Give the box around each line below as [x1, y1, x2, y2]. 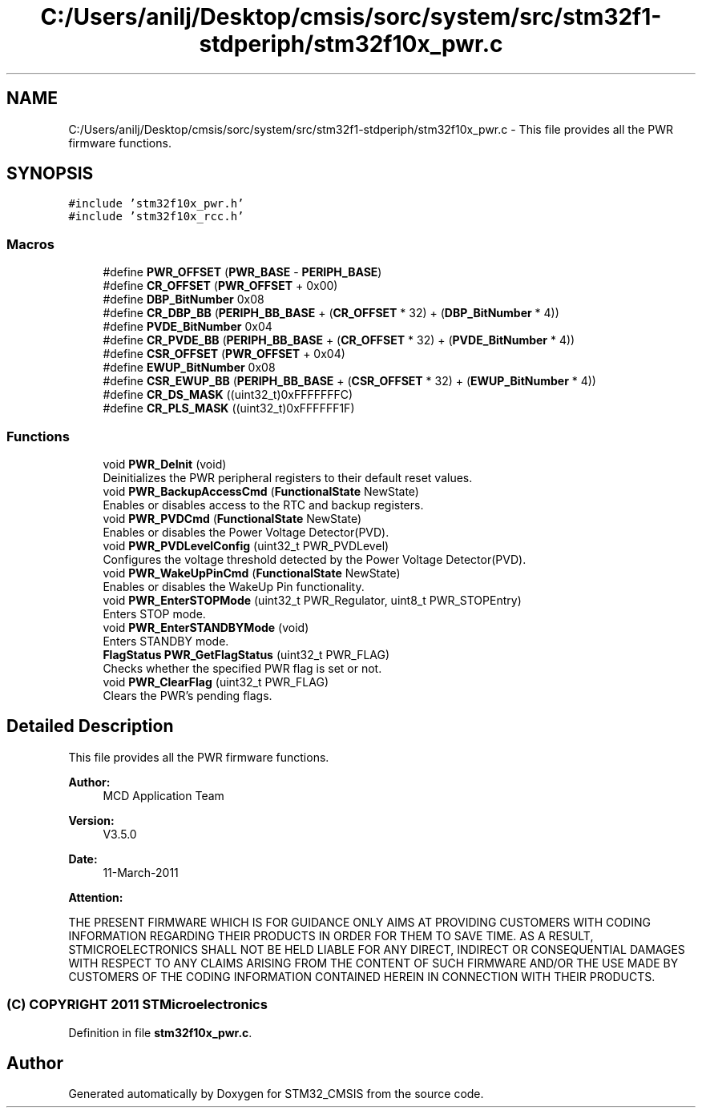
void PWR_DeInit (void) [103, 456, 227, 471]
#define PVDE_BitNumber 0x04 [103, 320, 272, 334]
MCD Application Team [103, 788, 224, 802]
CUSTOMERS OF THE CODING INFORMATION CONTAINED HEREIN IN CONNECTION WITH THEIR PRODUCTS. [68, 969, 656, 983]
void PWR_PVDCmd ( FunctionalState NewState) [103, 511, 362, 525]
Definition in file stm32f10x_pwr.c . [68, 1025, 252, 1040]
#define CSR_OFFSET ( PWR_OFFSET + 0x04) [103, 347, 345, 361]
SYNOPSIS [6, 163, 94, 184]
